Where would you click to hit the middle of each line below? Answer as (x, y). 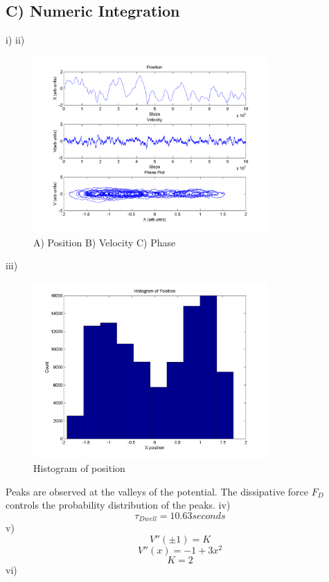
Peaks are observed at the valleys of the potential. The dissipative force (157, 491)
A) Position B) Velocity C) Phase (105, 242)
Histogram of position (79, 467)
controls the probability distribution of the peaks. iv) (118, 505)
